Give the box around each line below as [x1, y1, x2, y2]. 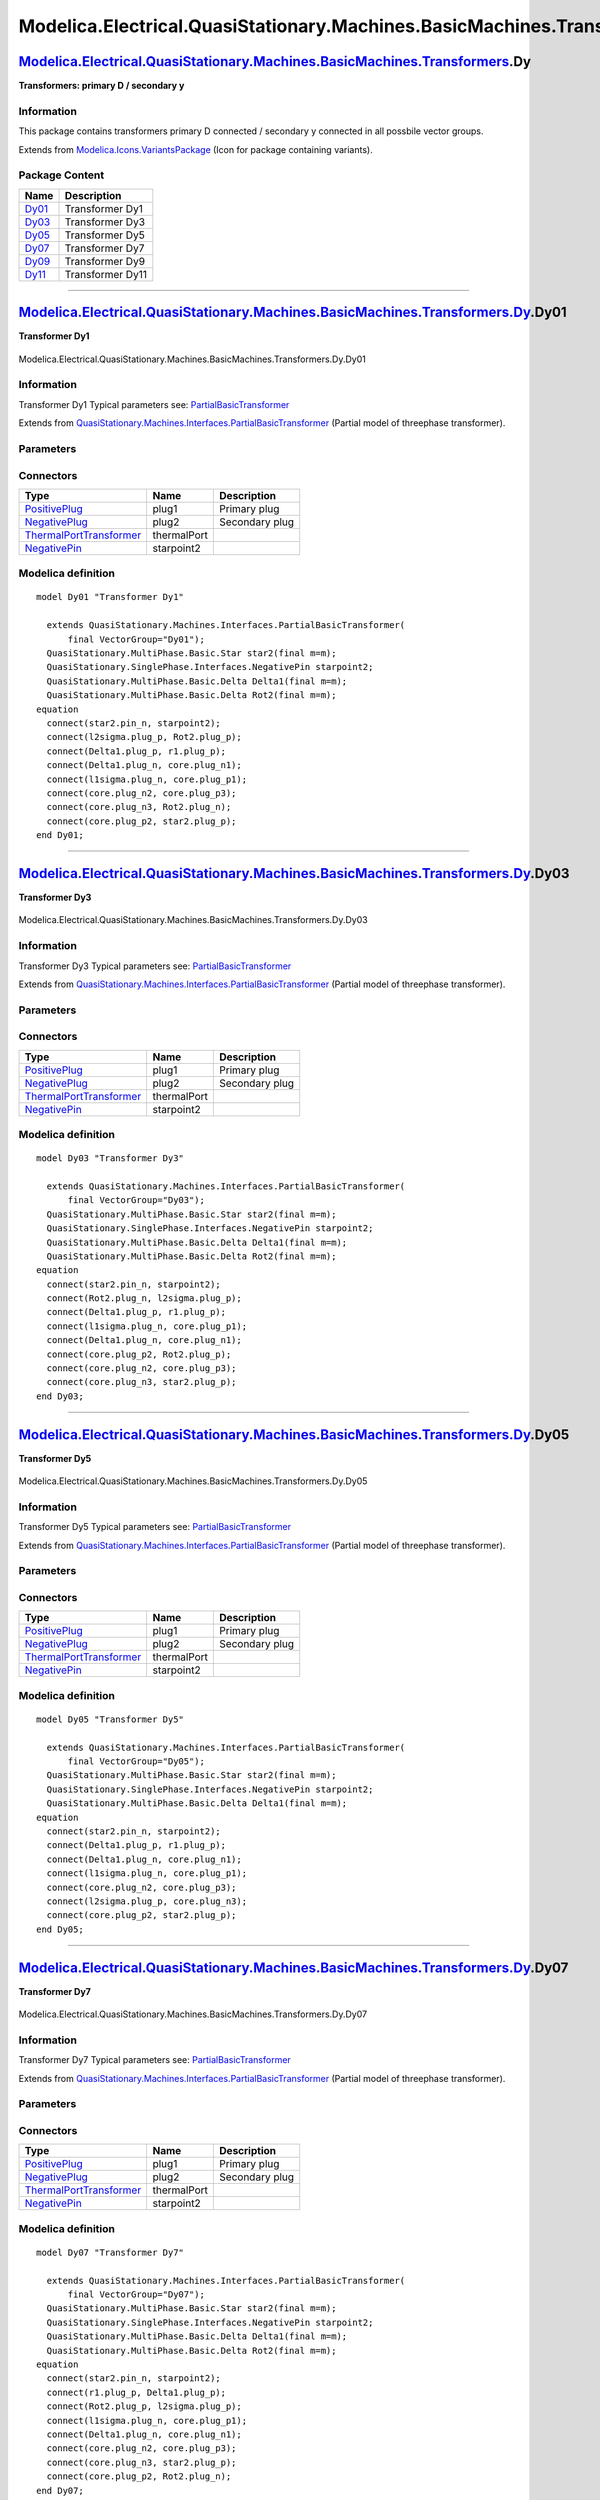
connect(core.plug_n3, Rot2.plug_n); [46, 801, 232, 813]
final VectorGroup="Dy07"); [67, 2289, 205, 2300]
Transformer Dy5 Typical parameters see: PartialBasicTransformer [18, 1521, 292, 1533]
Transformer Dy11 [64, 267, 147, 281]
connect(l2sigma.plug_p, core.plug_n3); [46, 1895, 248, 1907]
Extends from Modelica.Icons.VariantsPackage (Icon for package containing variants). [18, 143, 374, 155]
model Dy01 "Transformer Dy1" [36, 591, 185, 603]
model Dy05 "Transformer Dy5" [36, 1713, 185, 1725]
